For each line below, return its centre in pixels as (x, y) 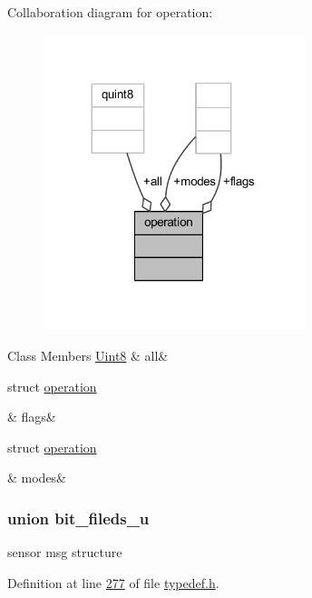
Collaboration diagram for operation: (110, 12)
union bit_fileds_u (78, 518)
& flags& (32, 417)
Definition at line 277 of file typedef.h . (113, 582)
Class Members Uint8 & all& (88, 355)
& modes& (37, 478)
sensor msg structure (65, 552)
